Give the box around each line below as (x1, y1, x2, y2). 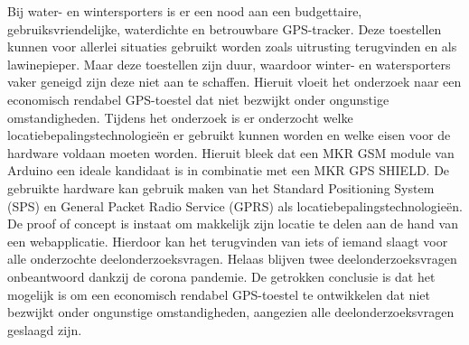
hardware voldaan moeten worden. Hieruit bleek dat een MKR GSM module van (7, 143, 455, 162)
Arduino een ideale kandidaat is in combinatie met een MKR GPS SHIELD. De (7, 161, 450, 180)
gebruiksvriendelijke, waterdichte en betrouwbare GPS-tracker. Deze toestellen (7, 19, 442, 38)
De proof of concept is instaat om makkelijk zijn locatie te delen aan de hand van (7, 214, 458, 233)
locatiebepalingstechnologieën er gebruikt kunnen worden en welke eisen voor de (7, 126, 451, 145)
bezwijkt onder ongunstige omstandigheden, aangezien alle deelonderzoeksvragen (7, 303, 455, 322)
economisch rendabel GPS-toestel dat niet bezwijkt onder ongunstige (7, 89, 389, 108)
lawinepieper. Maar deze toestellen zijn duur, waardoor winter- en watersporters (7, 54, 451, 73)
